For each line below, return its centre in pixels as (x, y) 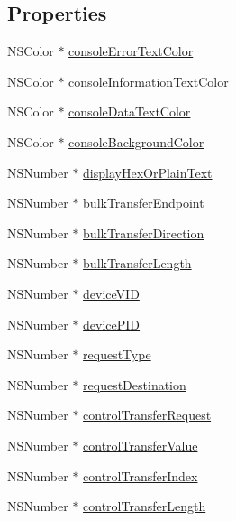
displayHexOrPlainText (148, 172)
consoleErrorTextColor (131, 51)
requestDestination (135, 384)
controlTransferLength (145, 506)
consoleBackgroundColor (136, 141)
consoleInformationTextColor (149, 81)
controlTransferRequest (147, 415)
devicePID (112, 324)
